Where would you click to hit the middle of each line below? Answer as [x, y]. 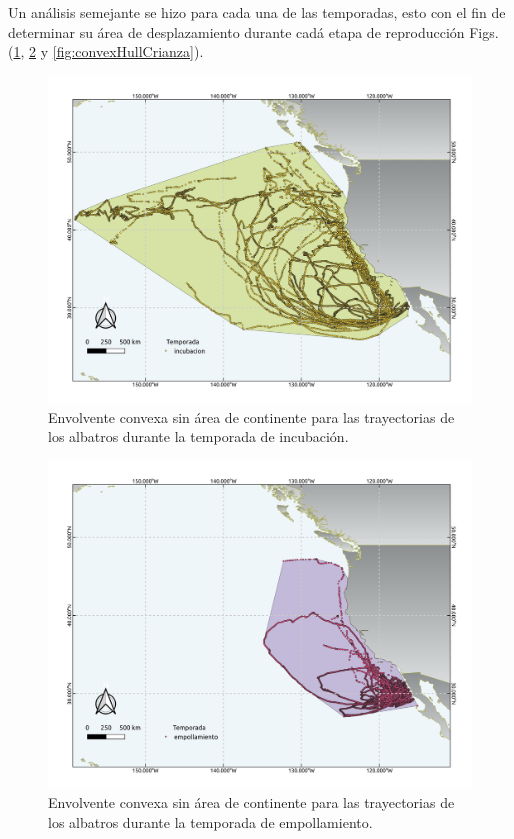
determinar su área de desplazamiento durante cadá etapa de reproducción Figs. [253, 31]
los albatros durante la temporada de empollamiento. [210, 821]
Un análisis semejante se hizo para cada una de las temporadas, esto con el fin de [257, 12]
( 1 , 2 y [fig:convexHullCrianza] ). [106, 51]
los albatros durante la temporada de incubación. [198, 436]
